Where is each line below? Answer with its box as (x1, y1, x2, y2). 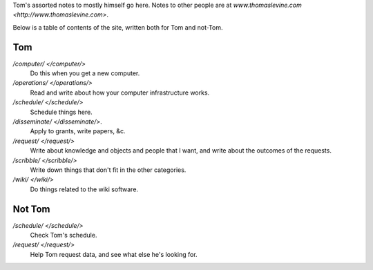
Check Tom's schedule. (30, 231, 97, 240)
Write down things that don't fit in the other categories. (30, 166, 186, 174)
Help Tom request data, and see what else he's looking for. (30, 250, 198, 258)
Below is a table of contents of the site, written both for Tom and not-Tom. (12, 23, 223, 31)
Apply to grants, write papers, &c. (30, 127, 126, 135)
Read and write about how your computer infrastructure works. (30, 88, 210, 97)
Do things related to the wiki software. (30, 185, 138, 193)
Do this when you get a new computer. (30, 69, 140, 77)
